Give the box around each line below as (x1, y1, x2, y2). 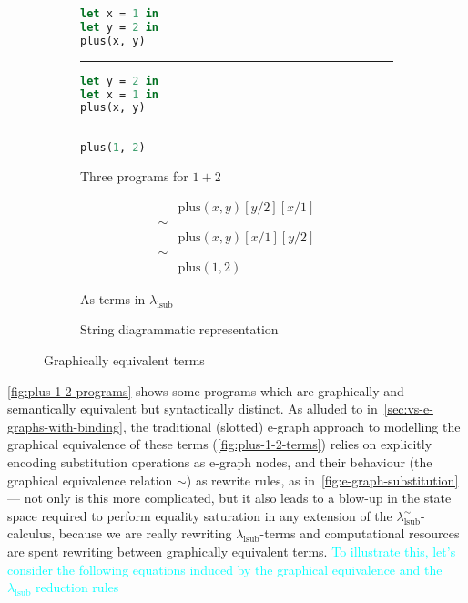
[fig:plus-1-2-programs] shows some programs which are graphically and (7, 381, 404, 400)
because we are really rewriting (58, 524, 232, 543)
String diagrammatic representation (80, 320, 279, 339)
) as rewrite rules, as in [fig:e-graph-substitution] (186, 470, 459, 489)
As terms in (80, 289, 146, 308)
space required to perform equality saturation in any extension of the (7, 506, 392, 525)
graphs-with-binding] (7, 416, 123, 435)
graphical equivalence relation (7, 470, 173, 489)
